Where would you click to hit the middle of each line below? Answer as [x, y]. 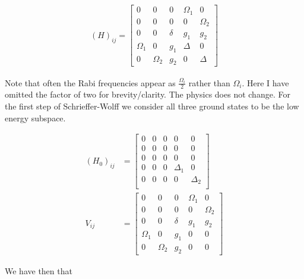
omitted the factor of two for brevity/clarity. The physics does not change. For [148, 94]
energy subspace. [35, 117]
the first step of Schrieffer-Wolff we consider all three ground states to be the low [152, 106]
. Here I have [265, 82]
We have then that [39, 270]
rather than [209, 82]
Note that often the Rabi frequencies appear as [90, 82]
